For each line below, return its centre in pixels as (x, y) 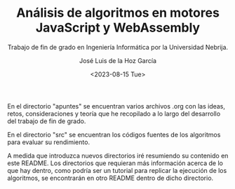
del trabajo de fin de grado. (47, 121)
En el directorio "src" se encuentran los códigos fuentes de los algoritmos (114, 134)
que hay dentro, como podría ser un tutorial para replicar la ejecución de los (117, 170)
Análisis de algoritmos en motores (118, 13)
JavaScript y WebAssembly (118, 28)
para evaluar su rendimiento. (48, 142)
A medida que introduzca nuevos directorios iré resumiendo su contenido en (118, 155)
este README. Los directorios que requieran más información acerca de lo (115, 163)
